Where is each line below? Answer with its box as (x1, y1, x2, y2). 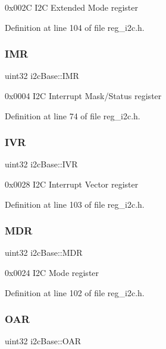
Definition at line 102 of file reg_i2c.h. (5, 286, 145, 299)
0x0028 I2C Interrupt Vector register (5, 178, 139, 190)
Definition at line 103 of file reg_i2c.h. (5, 198, 145, 210)
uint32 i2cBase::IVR (5, 158, 78, 170)
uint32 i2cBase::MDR (5, 246, 83, 259)
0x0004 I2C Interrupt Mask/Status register (5, 90, 162, 101)
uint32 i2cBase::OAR (5, 335, 82, 347)
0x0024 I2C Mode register (5, 266, 99, 278)
